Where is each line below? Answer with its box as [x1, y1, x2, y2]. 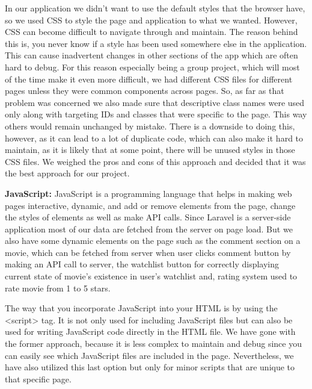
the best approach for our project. [5, 167, 130, 179]
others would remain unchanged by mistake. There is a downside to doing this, [5, 119, 295, 132]
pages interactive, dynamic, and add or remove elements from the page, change [5, 199, 296, 211]
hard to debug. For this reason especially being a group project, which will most [5, 60, 300, 73]
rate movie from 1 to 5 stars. [5, 281, 111, 294]
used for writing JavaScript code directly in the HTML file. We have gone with [5, 325, 296, 338]
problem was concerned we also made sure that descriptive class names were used [5, 96, 305, 108]
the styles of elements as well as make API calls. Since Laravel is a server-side [5, 211, 291, 223]
